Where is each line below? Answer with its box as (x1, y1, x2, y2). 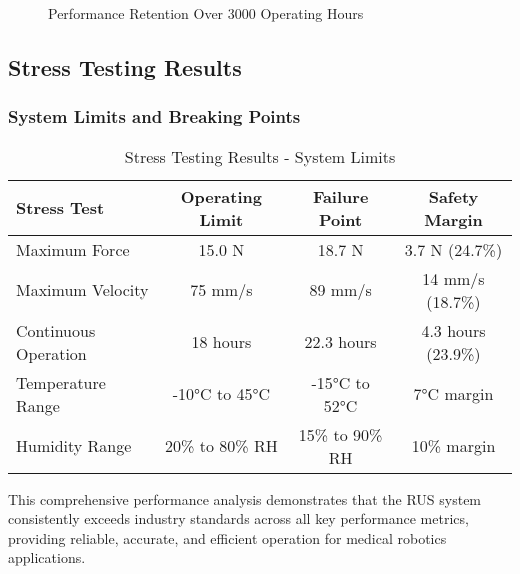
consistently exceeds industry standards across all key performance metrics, (8, 508, 469, 529)
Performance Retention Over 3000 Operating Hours (48, 3, 364, 23)
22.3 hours (304, 330, 377, 354)
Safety (428, 184, 479, 208)
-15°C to (311, 370, 370, 394)
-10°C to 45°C (172, 382, 271, 406)
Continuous (16, 318, 96, 342)
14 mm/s (422, 266, 485, 290)
